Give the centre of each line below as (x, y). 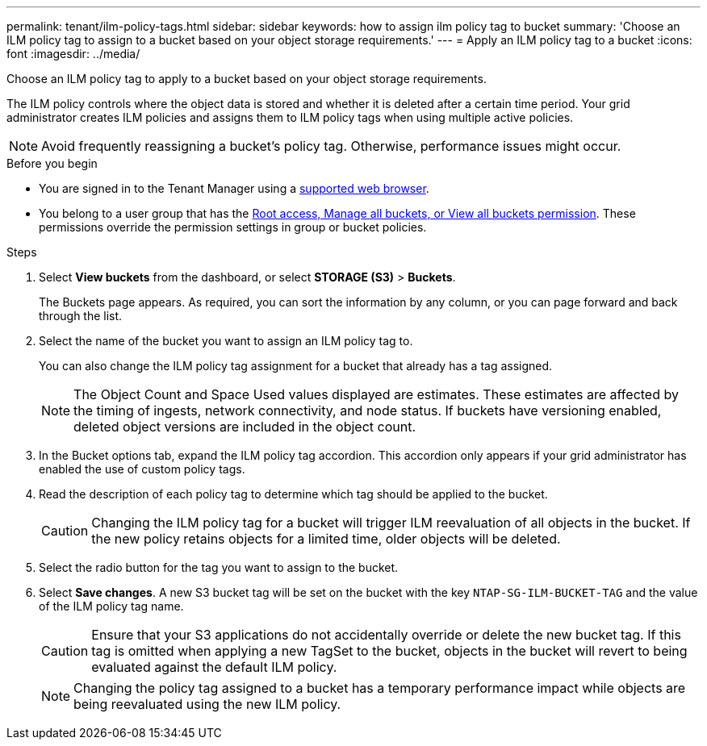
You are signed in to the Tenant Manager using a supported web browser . (234, 188)
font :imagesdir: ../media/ (73, 54)
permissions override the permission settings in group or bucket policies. (233, 227)
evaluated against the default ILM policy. (214, 667)
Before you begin (52, 163)
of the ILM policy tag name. (111, 606)
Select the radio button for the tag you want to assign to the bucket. (219, 567)
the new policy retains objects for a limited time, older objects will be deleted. (326, 539)
